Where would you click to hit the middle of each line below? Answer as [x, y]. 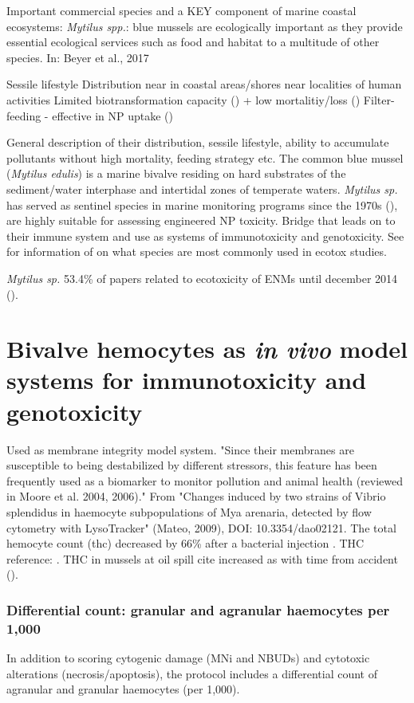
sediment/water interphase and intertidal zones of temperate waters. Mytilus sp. [202, 189]
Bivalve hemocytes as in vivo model [207, 349]
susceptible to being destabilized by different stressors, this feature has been [192, 465]
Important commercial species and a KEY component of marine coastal [181, 10]
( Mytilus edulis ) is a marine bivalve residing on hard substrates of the [176, 173]
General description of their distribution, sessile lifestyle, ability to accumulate [198, 142]
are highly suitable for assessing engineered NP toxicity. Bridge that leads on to [201, 220]
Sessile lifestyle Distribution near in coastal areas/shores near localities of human [204, 84]
